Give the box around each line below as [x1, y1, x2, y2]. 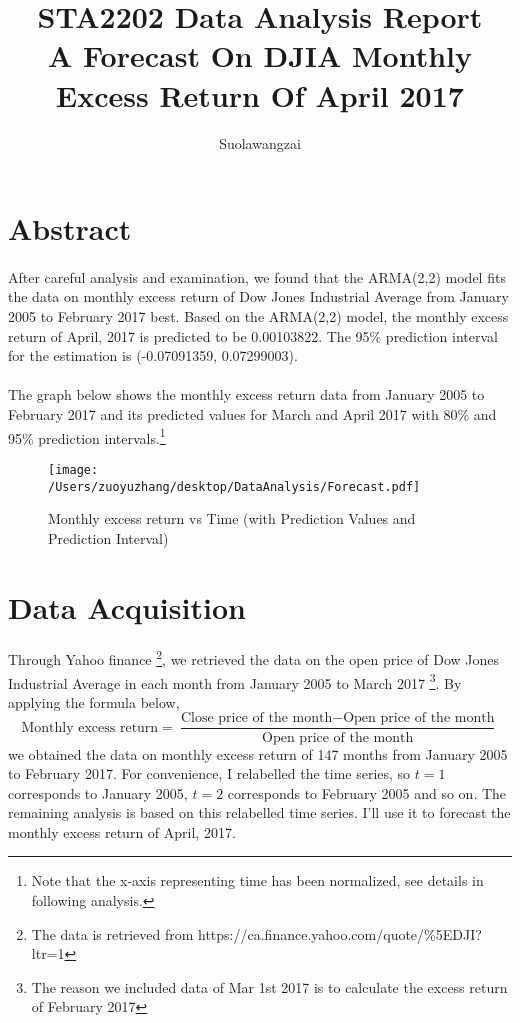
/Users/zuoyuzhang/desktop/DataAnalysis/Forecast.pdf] [48, 479, 421, 494]
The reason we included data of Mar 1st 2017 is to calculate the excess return [31, 976, 508, 997]
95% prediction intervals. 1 [8, 424, 166, 448]
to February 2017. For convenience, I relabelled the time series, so [8, 763, 411, 784]
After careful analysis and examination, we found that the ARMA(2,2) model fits [8, 266, 506, 287]
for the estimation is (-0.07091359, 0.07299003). [8, 345, 298, 366]
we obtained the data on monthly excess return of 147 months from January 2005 [8, 743, 508, 764]
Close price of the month [180, 711, 333, 726]
